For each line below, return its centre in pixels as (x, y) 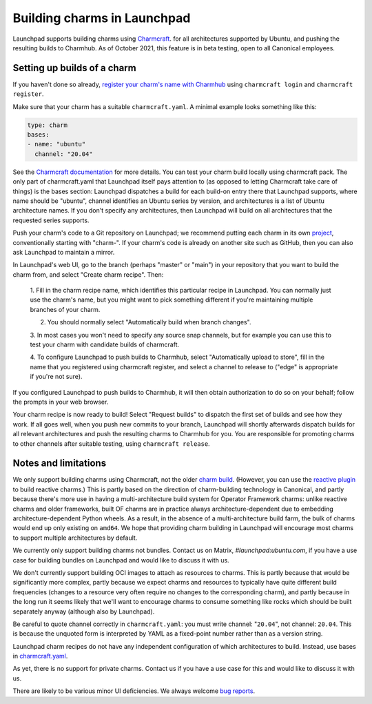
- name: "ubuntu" (56, 144)
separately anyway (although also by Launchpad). (84, 612)
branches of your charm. (65, 309)
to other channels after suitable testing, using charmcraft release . (111, 443)
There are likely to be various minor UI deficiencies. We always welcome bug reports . (134, 691)
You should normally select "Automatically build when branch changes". (149, 322)
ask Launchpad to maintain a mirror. (64, 252)
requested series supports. (51, 220)
